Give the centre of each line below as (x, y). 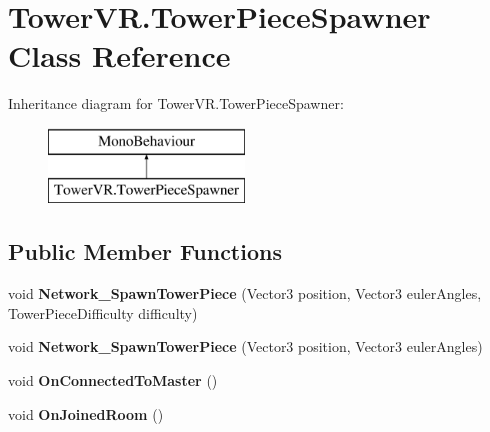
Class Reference (119, 55)
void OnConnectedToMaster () (113, 380)
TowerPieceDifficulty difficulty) (103, 312)
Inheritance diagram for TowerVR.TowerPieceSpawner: (176, 103)
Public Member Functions (145, 251)
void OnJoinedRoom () (86, 413)
